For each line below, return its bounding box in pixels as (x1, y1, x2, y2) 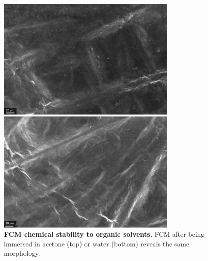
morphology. (4, 248, 40, 258)
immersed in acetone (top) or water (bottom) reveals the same (4, 238, 190, 248)
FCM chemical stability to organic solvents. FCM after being (4, 229, 205, 239)
